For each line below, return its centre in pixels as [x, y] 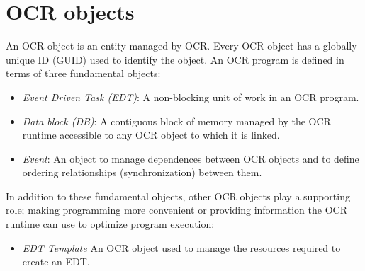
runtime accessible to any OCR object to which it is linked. [151, 135]
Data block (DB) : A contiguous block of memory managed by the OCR [176, 121]
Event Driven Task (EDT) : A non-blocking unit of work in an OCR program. [191, 97]
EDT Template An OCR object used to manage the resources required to [181, 247]
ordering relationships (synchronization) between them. [142, 172]
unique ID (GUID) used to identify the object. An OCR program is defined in [175, 59]
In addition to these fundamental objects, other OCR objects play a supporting [178, 196]
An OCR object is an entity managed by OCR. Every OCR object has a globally [181, 46]
